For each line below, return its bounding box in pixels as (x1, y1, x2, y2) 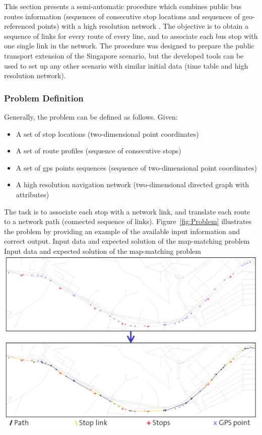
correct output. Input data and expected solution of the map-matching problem (4, 236, 250, 246)
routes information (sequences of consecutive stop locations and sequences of (4, 11, 240, 21)
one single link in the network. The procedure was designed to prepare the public (4, 40, 254, 51)
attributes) (16, 189, 49, 199)
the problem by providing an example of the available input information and (4, 226, 240, 236)
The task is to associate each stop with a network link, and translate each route (4, 206, 250, 216)
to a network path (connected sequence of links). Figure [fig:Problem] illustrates (4, 216, 252, 227)
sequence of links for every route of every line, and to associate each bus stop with (4, 30, 258, 41)
